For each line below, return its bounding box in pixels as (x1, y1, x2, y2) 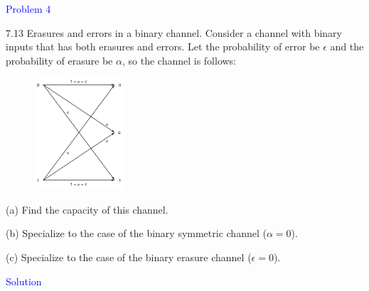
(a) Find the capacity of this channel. (6, 202, 169, 216)
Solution (6, 273, 42, 288)
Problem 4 (6, 1, 51, 16)
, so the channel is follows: (122, 53, 237, 67)
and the (330, 39, 364, 54)
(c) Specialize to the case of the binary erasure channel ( (6, 250, 252, 265)
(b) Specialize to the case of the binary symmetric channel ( (6, 226, 267, 241)
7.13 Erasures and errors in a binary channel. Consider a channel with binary (6, 25, 342, 40)
